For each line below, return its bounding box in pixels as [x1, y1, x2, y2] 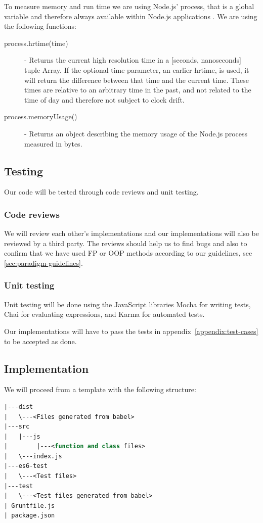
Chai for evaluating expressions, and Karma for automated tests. [4, 309, 205, 319]
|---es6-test [4, 462, 48, 470]
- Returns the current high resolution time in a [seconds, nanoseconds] [24, 55, 241, 65]
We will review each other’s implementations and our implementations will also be [4, 228, 259, 239]
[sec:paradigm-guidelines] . [4, 257, 83, 268]
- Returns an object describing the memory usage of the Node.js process [24, 128, 247, 138]
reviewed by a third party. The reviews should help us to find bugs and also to [4, 237, 247, 248]
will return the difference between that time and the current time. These [24, 74, 249, 85]
